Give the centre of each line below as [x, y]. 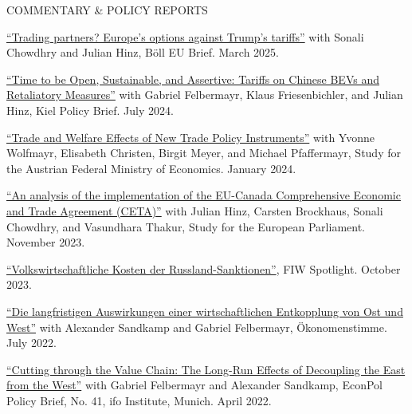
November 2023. [46, 242]
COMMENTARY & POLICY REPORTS [107, 10]
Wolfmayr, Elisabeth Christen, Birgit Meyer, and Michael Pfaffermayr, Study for [204, 153]
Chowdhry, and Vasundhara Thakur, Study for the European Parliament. [186, 226]
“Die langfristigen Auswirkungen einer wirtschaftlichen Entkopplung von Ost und [205, 311]
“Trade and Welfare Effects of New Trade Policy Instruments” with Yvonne [190, 137]
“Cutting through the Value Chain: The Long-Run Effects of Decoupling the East [206, 369]
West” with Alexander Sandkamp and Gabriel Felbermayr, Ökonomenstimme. [197, 327]
